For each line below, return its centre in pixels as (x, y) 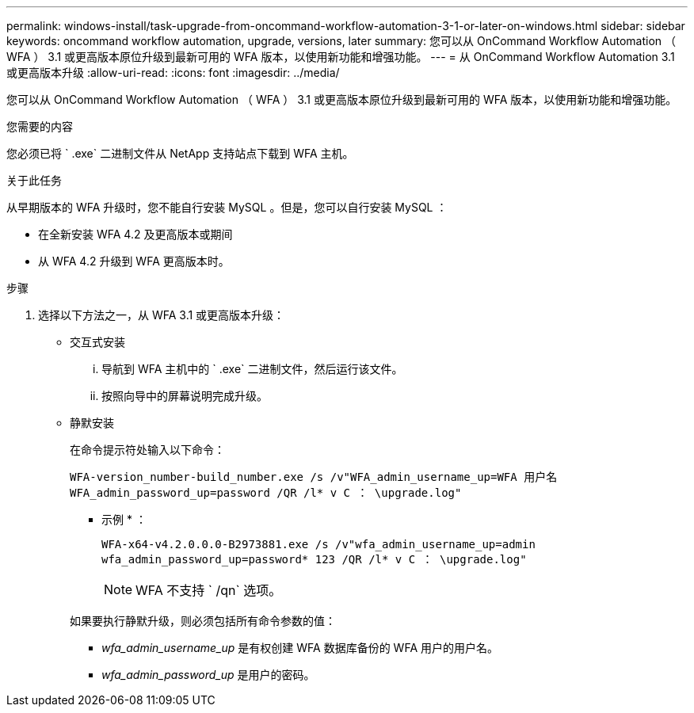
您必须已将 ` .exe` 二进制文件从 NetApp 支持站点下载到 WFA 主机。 (180, 153)
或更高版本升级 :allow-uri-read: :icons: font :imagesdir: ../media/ (173, 72)
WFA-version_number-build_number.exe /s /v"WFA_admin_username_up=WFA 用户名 (314, 477)
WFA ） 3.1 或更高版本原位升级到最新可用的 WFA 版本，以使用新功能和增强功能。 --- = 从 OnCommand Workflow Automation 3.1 (341, 57)
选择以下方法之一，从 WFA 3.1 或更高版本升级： (162, 315)
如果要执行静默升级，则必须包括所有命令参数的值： (203, 621)
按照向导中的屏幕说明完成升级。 (185, 396)
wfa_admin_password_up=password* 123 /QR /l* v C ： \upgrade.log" (314, 559)
